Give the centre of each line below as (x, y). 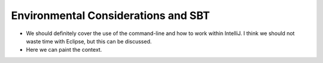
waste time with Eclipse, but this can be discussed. (89, 41)
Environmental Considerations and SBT (111, 15)
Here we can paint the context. (64, 50)
